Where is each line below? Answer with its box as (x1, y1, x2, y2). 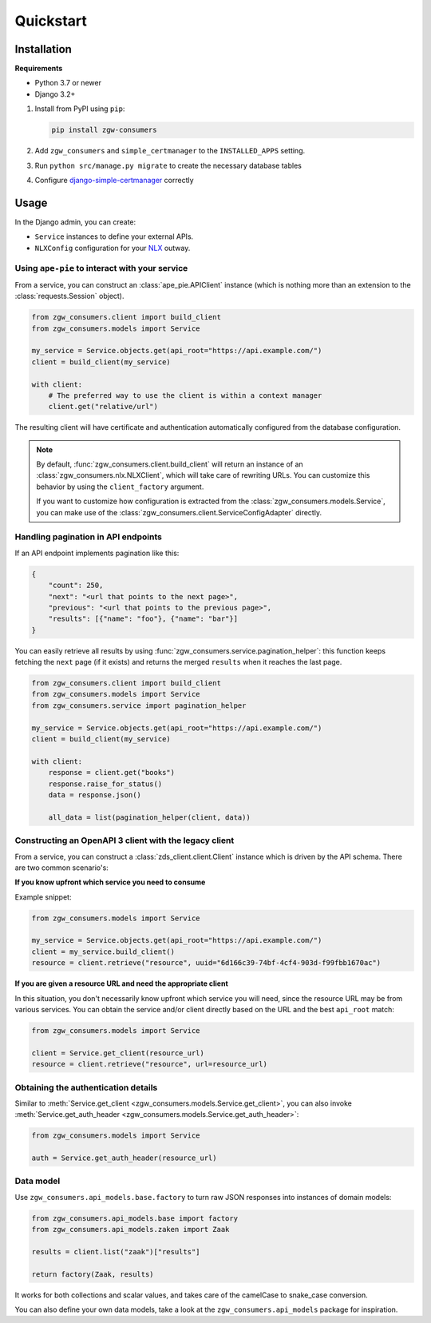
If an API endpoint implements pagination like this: (14, 548, 180, 558)
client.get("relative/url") (48, 402, 159, 411)
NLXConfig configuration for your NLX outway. (34, 243, 191, 252)
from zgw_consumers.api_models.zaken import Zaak (31, 1225, 230, 1234)
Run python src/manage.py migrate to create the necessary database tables (34, 161, 302, 170)
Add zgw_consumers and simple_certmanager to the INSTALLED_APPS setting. (34, 146, 306, 156)
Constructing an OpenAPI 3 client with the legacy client (14, 835, 235, 846)
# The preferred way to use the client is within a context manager (48, 391, 322, 399)
